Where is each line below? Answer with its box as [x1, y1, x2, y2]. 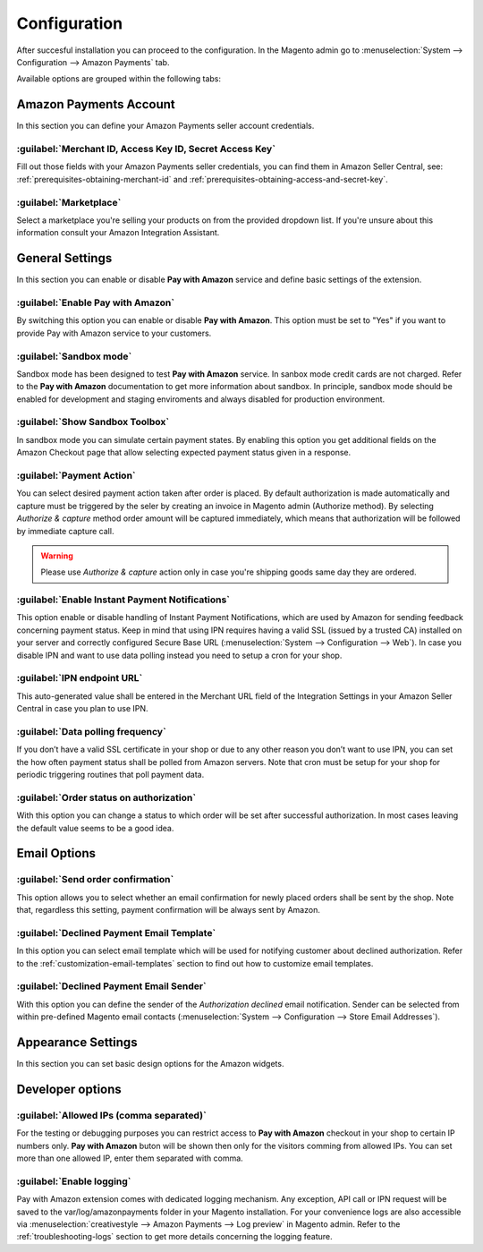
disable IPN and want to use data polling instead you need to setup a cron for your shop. [16, 650, 343, 660]
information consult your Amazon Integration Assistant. [16, 227, 220, 238]
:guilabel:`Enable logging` [16, 1175, 131, 1188]
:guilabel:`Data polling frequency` [16, 725, 167, 737]
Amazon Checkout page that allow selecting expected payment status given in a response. [16, 447, 352, 458]
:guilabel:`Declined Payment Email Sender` [16, 980, 208, 992]
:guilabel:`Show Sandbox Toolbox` [16, 416, 170, 429]
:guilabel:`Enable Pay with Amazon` [16, 296, 174, 309]
